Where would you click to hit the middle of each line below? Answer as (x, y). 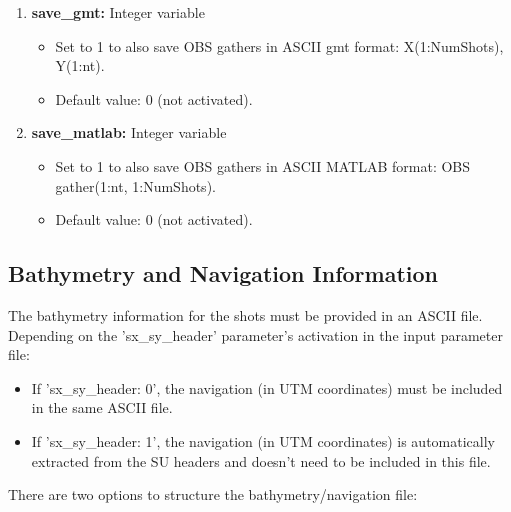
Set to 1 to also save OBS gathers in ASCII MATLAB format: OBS (263, 165)
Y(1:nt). (80, 65)
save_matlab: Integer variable (129, 132)
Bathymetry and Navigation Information (223, 273)
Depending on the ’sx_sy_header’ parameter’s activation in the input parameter (255, 334)
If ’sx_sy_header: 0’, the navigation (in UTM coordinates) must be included (267, 387)
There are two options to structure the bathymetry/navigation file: (213, 494)
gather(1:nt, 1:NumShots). (135, 185)
